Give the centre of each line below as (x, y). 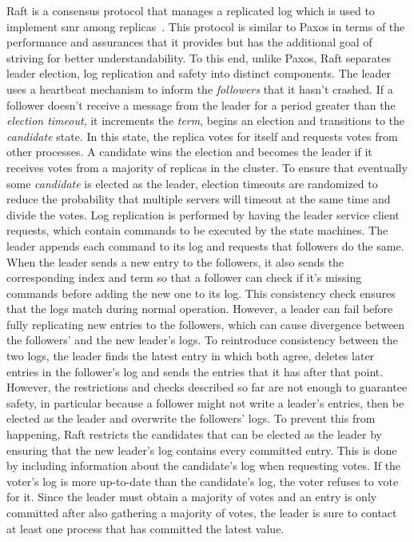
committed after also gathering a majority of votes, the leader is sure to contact (202, 512)
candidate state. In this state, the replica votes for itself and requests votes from (202, 136)
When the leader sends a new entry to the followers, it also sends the (175, 261)
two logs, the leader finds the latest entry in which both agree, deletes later (191, 356)
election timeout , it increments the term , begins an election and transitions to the (206, 120)
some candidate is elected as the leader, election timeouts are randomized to (192, 183)
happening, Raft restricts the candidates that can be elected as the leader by (194, 434)
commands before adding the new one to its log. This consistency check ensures (201, 293)
